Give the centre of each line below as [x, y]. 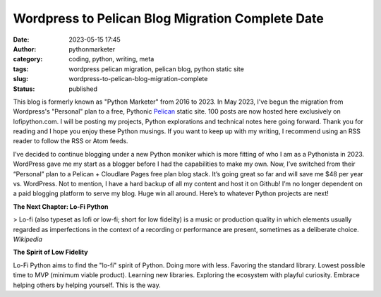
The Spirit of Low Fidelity [50, 252]
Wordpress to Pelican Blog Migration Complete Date [168, 18]
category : [28, 59]
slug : [20, 79]
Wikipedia [28, 239]
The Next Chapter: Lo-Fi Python [61, 206]
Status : [24, 89]
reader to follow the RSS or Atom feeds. [71, 141]
